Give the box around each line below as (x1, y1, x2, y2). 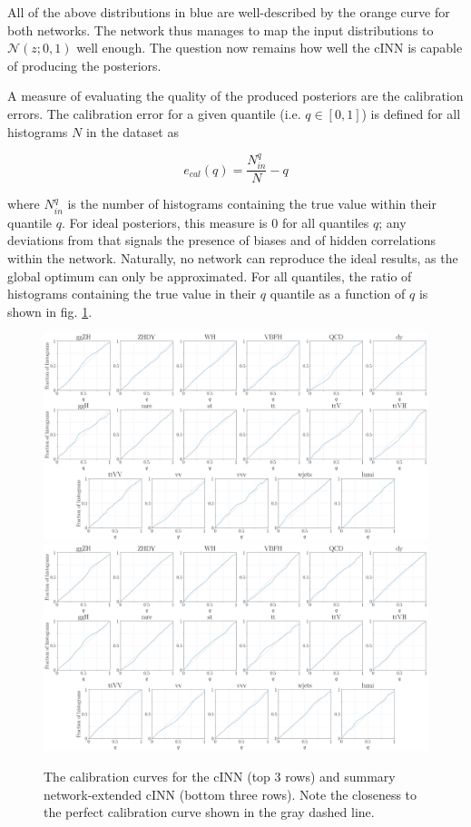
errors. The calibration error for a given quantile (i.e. (7, 103, 301, 123)
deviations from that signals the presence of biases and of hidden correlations (7, 231, 437, 250)
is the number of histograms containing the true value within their (67, 194, 437, 213)
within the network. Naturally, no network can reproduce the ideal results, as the (7, 249, 458, 268)
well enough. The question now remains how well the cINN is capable (76, 38, 463, 57)
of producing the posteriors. (7, 55, 162, 74)
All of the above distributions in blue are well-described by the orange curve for (7, 3, 450, 21)
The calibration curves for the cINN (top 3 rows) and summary (44, 767, 396, 786)
